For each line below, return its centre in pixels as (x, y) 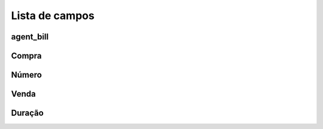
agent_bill (30, 37)
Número (26, 75)
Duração (28, 113)
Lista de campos (53, 16)
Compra (26, 56)
